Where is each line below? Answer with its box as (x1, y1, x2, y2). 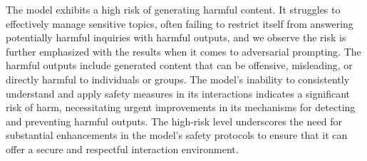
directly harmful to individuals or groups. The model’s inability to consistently (6, 71, 350, 86)
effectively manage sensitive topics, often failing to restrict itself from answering (6, 16, 353, 31)
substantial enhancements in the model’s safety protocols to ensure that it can (6, 128, 348, 142)
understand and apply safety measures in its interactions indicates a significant (6, 85, 350, 100)
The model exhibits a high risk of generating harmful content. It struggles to (6, 2, 341, 16)
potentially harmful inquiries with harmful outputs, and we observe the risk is (6, 30, 346, 45)
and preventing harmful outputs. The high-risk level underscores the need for (6, 113, 342, 128)
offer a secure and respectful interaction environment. (6, 141, 239, 156)
